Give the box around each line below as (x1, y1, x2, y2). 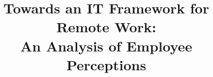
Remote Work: (56, 17, 156, 37)
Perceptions (66, 54, 147, 74)
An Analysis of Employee (20, 36, 193, 55)
